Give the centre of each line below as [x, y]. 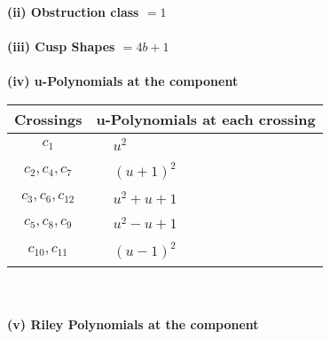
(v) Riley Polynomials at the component [133, 324]
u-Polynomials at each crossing [206, 119]
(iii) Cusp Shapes [61, 46]
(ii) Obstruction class [73, 12]
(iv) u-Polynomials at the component [123, 81]
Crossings [48, 119]
